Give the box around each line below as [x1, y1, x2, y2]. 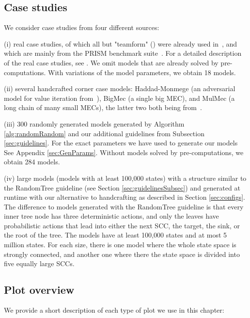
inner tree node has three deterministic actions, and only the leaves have [4, 211, 219, 221]
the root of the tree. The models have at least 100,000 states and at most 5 [4, 230, 227, 240]
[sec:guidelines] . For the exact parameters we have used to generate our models [4, 138, 238, 148]
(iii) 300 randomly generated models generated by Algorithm [4, 118, 185, 128]
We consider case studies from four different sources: [4, 22, 159, 32]
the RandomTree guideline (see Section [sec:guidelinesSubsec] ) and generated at [4, 182, 240, 192]
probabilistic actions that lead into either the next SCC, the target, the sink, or [4, 220, 240, 230]
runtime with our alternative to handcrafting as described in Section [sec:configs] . [4, 192, 245, 202]
